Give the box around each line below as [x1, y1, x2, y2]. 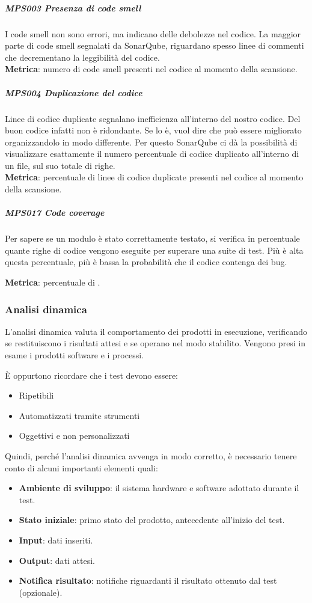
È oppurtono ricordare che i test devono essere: [5, 369, 178, 381]
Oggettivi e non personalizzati [19, 429, 130, 442]
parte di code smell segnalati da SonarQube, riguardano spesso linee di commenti [5, 39, 304, 52]
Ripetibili [19, 389, 54, 402]
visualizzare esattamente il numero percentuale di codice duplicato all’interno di [5, 147, 299, 160]
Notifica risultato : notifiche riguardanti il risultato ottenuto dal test [19, 574, 277, 587]
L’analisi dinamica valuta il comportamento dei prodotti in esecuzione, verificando [5, 325, 307, 337]
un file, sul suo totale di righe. [5, 159, 115, 171]
